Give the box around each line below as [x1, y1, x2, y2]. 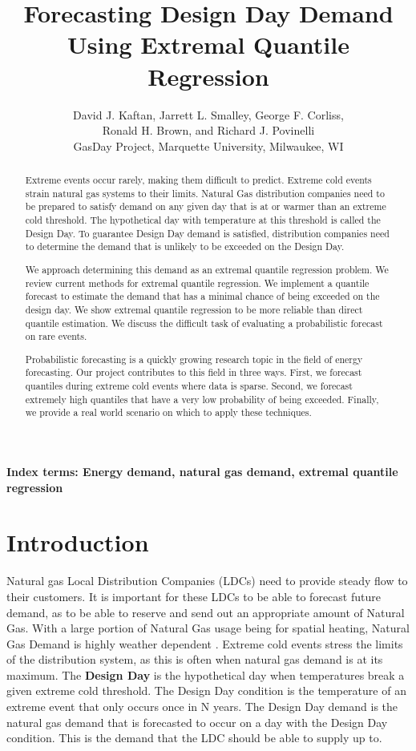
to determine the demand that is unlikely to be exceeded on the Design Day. [25, 240, 345, 253]
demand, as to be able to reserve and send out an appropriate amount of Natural [6, 604, 405, 620]
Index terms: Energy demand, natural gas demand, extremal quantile [6, 463, 398, 480]
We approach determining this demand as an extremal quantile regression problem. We [25, 262, 389, 276]
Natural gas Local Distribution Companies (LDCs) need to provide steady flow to [6, 572, 408, 589]
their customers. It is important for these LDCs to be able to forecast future [6, 587, 381, 604]
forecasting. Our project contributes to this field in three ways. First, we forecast [25, 365, 362, 379]
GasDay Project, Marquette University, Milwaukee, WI [73, 137, 344, 154]
